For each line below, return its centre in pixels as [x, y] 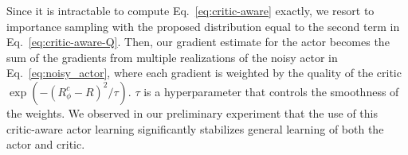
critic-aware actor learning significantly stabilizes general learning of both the [195, 128]
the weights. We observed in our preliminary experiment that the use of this [192, 112]
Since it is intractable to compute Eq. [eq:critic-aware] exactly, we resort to [190, 10]
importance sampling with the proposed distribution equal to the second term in [203, 26]
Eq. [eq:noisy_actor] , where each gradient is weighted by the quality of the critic [204, 73]
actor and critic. [46, 144]
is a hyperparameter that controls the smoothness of [271, 91]
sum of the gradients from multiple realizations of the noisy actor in [172, 57]
